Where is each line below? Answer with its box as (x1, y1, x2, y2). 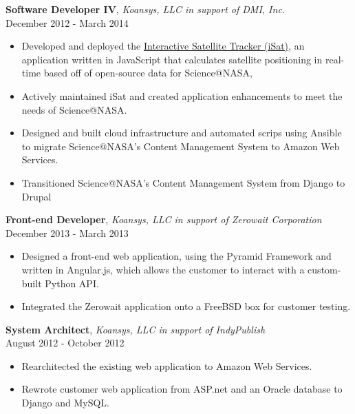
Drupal (21, 189, 52, 203)
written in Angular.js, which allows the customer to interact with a (21, 262, 305, 276)
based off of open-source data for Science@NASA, (43, 65, 252, 80)
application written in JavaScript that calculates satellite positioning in (21, 52, 323, 66)
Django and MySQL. (21, 395, 110, 410)
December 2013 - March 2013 (6, 225, 129, 240)
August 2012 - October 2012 (6, 335, 125, 350)
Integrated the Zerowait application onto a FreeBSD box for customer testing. (21, 299, 351, 313)
